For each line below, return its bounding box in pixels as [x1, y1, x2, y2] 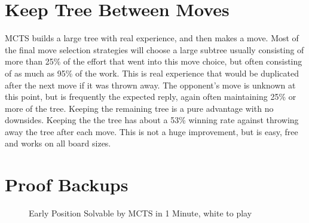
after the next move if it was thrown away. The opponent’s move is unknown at [5, 78, 296, 91]
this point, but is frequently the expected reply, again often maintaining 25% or [5, 90, 296, 103]
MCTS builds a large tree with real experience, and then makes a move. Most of [5, 32, 299, 44]
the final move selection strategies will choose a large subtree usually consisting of [5, 43, 304, 56]
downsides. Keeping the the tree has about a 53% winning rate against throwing [5, 114, 299, 126]
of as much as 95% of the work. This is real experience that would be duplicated [5, 66, 299, 79]
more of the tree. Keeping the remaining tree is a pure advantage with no [5, 102, 274, 114]
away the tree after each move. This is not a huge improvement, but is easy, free [5, 125, 298, 138]
